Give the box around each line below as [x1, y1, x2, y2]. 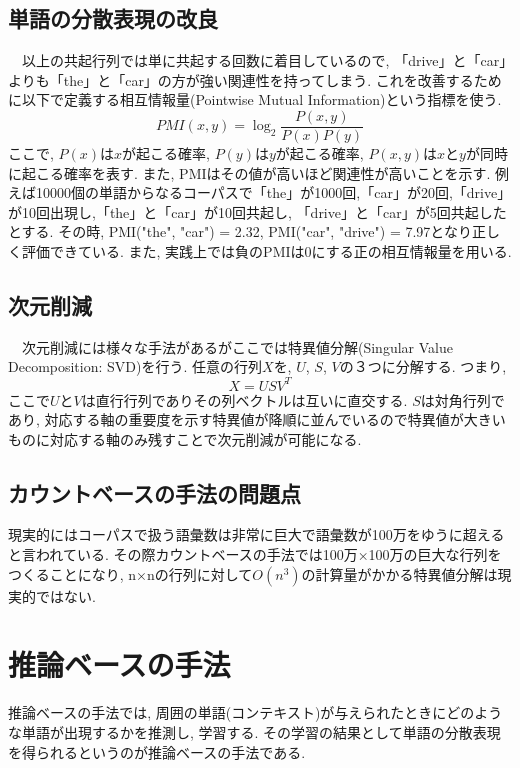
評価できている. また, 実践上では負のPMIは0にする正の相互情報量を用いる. [21, 241, 512, 262]
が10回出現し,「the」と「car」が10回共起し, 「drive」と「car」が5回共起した [8, 201, 507, 222]
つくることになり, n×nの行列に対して [8, 563, 253, 584]
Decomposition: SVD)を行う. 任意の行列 [8, 356, 263, 377]
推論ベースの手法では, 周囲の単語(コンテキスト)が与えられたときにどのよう [8, 702, 503, 723]
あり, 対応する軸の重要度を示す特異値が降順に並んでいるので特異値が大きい [8, 409, 506, 430]
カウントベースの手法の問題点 [8, 477, 301, 508]
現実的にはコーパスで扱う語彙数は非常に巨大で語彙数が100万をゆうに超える [8, 524, 505, 545]
